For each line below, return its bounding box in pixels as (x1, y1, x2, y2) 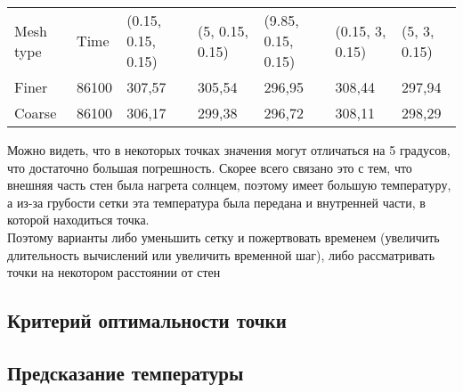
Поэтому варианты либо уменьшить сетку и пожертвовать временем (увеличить (7, 227, 440, 246)
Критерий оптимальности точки (7, 306, 287, 334)
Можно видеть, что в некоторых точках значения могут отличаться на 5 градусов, (7, 141, 451, 159)
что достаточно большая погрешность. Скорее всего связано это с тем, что (7, 158, 412, 176)
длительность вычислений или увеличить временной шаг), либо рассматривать (7, 245, 435, 264)
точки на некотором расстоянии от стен (7, 263, 221, 282)
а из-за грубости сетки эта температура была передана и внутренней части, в (7, 192, 426, 211)
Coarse (14, 102, 57, 123)
